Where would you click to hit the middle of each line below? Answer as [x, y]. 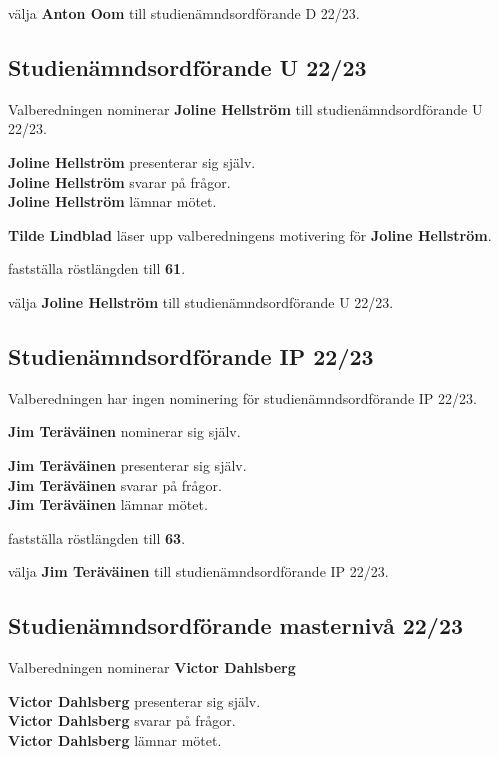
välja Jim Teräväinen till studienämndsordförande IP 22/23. [198, 571]
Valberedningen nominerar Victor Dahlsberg [152, 667]
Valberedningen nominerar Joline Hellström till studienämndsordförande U [245, 108]
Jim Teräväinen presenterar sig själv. [127, 464]
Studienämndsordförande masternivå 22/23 [236, 625]
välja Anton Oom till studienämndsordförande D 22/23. [184, 13]
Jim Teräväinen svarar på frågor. [115, 484]
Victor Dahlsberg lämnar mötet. [115, 739]
